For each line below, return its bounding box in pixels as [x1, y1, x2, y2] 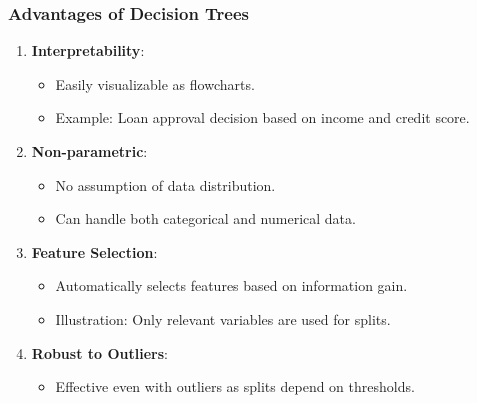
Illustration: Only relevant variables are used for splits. [55, 308, 391, 329]
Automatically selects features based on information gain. [55, 275, 408, 296]
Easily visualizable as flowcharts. [55, 73, 255, 94]
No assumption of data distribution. [55, 174, 276, 195]
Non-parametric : [31, 141, 148, 161]
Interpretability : [31, 40, 145, 61]
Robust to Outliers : [31, 342, 168, 363]
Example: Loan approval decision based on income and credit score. [55, 107, 470, 128]
